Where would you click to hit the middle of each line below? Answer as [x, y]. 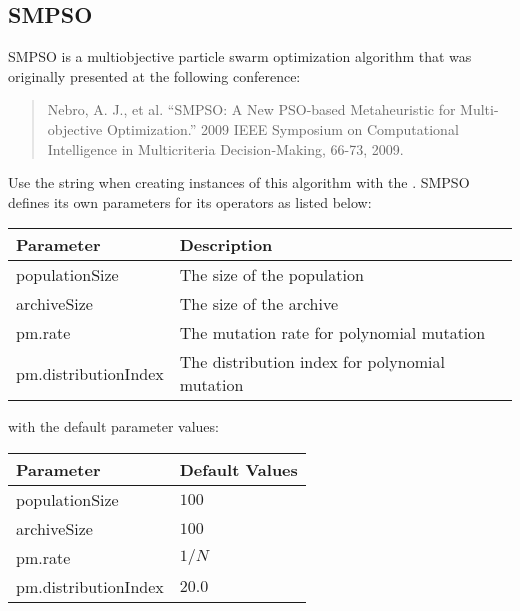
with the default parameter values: [113, 426]
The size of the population [271, 275]
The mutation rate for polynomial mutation [332, 333]
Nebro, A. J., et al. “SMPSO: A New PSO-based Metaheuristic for [251, 109]
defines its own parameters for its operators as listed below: [190, 201]
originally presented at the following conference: [154, 75]
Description [226, 245]
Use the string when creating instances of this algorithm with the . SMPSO [239, 182]
